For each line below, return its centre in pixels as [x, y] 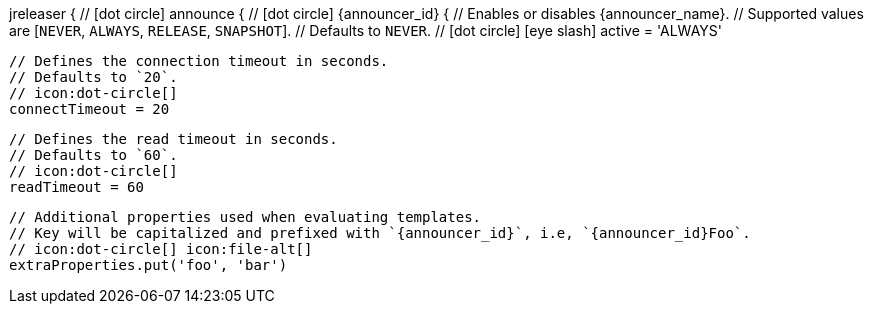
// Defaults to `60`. [93, 155]
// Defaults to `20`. [93, 77]
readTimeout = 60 [76, 187]
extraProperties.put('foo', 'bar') [148, 265]
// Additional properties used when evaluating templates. [245, 217]
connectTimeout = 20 [89, 109]
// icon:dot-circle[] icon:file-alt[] [161, 249]
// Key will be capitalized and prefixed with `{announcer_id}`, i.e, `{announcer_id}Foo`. [380, 233]
